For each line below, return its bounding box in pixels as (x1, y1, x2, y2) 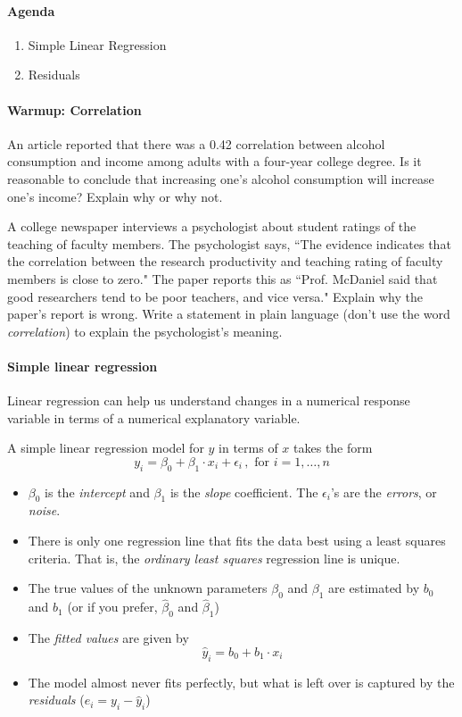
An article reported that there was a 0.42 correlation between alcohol (7, 134, 385, 153)
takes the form (293, 438, 373, 457)
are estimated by (328, 579, 420, 597)
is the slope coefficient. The (169, 482, 318, 501)
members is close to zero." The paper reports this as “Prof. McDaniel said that (7, 269, 438, 288)
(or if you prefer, (67, 597, 158, 616)
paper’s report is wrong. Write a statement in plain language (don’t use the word (7, 304, 450, 323)
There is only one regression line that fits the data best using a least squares (28, 531, 446, 550)
